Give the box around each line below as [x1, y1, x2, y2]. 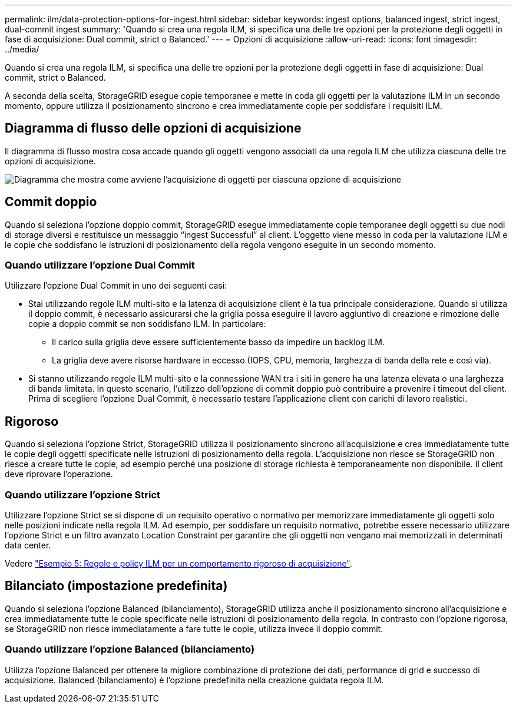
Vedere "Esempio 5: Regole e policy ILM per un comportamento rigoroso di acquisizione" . [5, 558, 352, 569]
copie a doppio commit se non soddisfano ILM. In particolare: [28, 319, 266, 329]
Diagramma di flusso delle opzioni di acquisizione [5, 121, 302, 136]
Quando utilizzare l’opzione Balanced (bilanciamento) [5, 643, 255, 656]
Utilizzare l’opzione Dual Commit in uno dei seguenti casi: [5, 280, 227, 291]
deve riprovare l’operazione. [5, 469, 113, 479]
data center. [5, 540, 51, 551]
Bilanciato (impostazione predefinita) [5, 578, 228, 594]
